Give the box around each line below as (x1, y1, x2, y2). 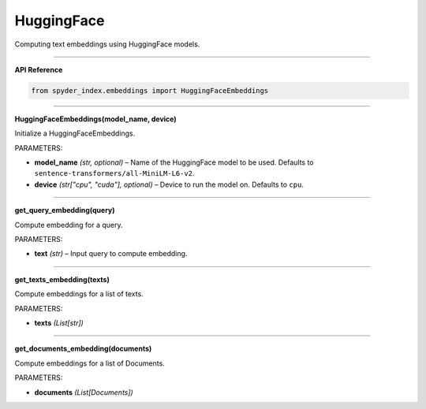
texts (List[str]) (34, 318, 84, 327)
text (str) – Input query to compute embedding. (34, 249, 188, 258)
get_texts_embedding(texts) (14, 274, 110, 284)
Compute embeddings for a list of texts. (14, 289, 144, 299)
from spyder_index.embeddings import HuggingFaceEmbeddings (31, 86, 269, 95)
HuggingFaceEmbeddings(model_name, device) (14, 114, 177, 124)
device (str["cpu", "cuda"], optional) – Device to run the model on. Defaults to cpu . (34, 180, 304, 189)
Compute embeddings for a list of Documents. (14, 359, 165, 368)
